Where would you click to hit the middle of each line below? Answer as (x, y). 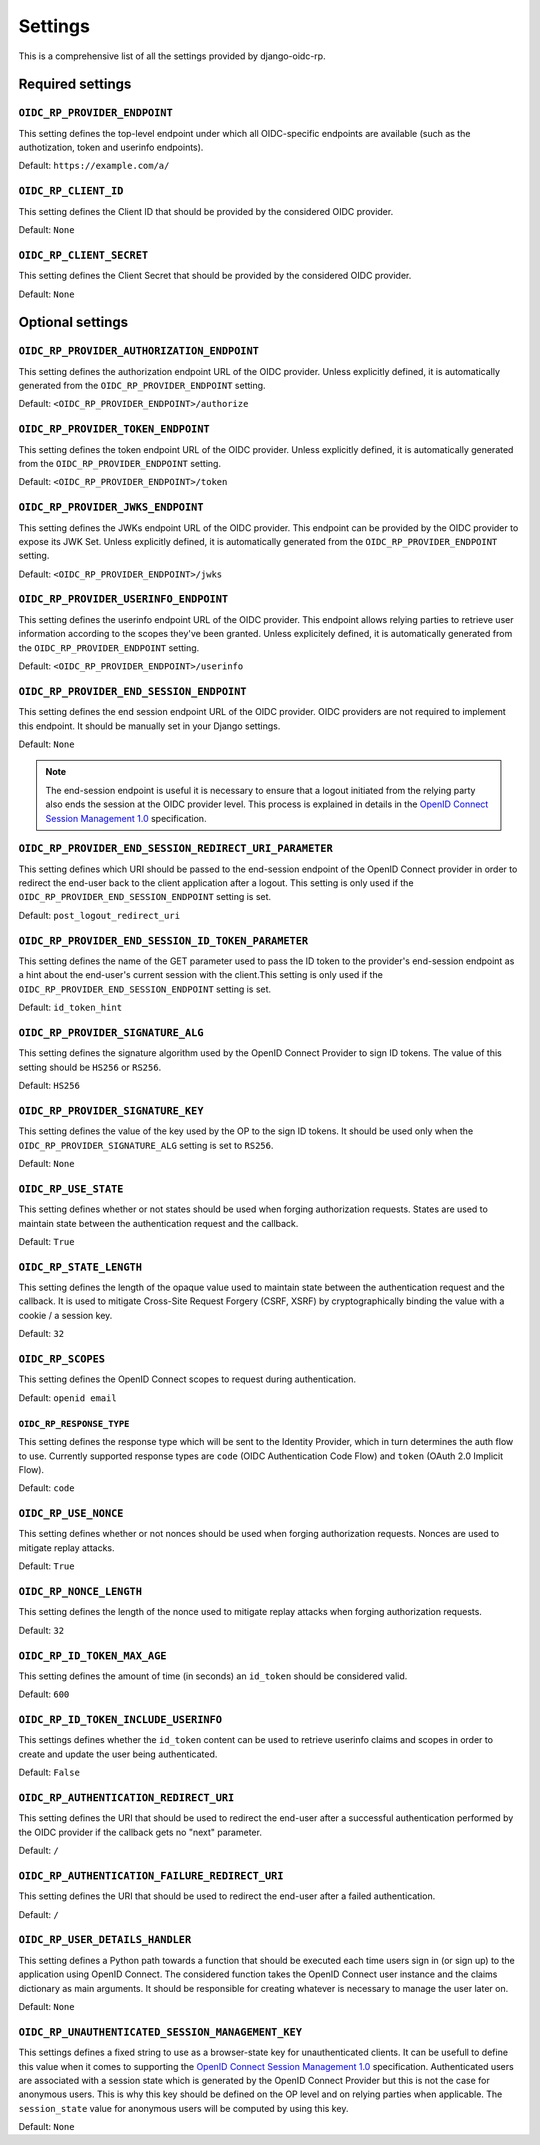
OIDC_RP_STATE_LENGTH (80, 1267)
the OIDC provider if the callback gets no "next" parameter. (140, 1832)
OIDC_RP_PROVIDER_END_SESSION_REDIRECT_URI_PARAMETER (176, 848)
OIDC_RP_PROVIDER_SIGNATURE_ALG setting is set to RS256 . (146, 1145)
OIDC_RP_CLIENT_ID (71, 191)
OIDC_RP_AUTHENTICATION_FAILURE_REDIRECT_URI (151, 1875)
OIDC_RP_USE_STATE (71, 1188)
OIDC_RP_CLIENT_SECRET (83, 255)
